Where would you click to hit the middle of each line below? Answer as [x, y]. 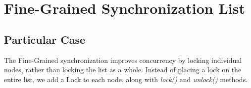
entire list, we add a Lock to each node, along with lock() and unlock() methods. [126, 79]
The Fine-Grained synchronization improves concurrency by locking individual [123, 60]
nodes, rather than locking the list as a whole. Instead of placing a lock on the [123, 70]
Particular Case [45, 39]
